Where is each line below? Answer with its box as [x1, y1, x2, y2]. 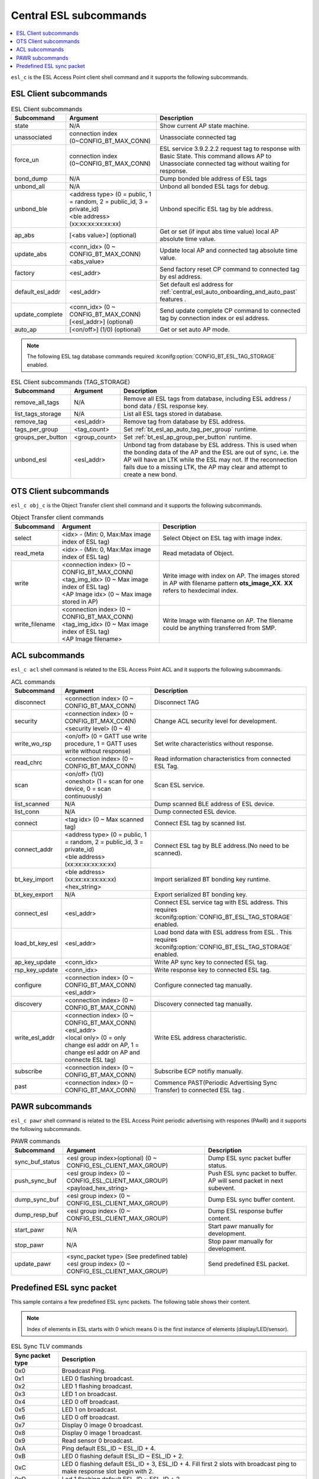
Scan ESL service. [154, 781, 205, 789]
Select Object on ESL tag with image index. [162, 534, 283, 542]
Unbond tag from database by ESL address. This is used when [123, 441, 298, 449]
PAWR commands [11, 1137, 61, 1145]
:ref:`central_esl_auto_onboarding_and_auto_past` [159, 288, 298, 296]
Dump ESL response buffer [207, 1207, 284, 1215]
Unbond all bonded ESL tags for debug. [159, 182, 270, 190]
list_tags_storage [14, 410, 61, 418]
